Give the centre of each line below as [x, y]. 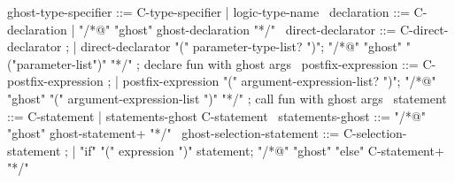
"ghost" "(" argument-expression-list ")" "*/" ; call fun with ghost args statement [227, 98]
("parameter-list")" [57, 63]
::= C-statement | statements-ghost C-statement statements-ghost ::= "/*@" [216, 115]
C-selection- [375, 133]
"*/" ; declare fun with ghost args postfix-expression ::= [264, 63]
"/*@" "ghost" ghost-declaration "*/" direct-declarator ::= [237, 29]
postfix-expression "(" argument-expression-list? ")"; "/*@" [279, 81]
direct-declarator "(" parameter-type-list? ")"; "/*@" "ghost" [241, 46]
